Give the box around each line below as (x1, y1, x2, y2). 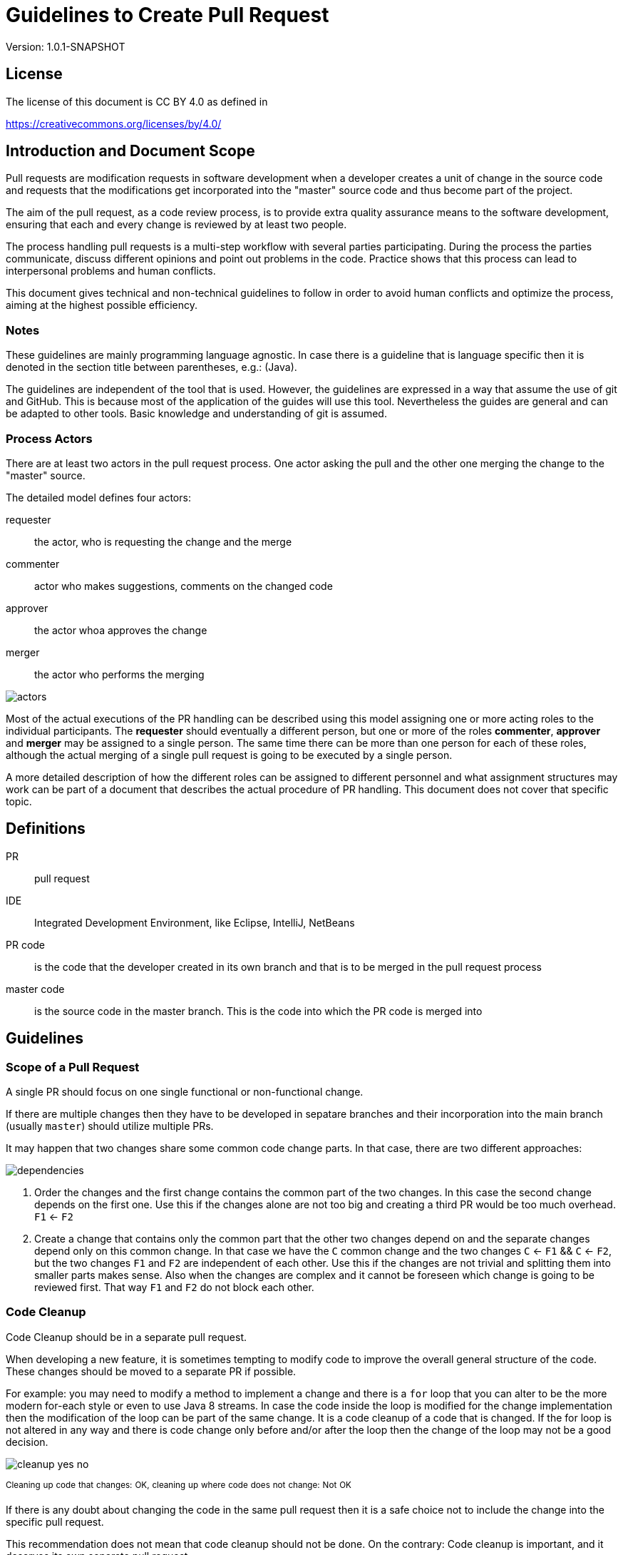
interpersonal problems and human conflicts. (6, 265, 216, 277)
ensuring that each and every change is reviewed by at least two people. (6, 218, 347, 231)
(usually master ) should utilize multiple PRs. (6, 1120, 214, 1132)
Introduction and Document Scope (6, 142, 255, 160)
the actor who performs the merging (34, 668, 205, 680)
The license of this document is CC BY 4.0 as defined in (6, 95, 268, 108)
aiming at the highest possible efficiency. (6, 299, 198, 312)
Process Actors (6, 431, 93, 446)
